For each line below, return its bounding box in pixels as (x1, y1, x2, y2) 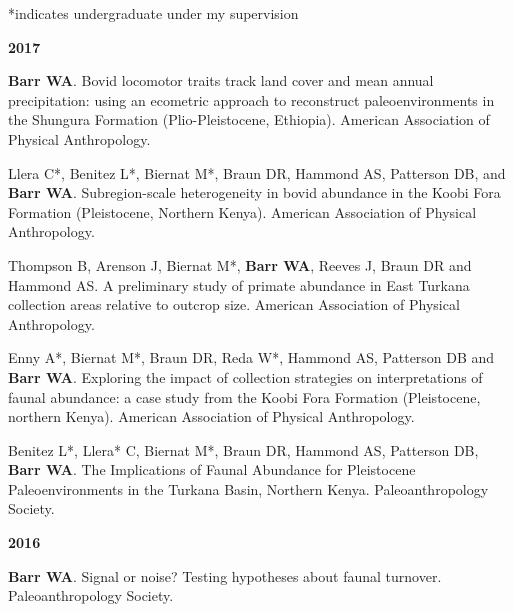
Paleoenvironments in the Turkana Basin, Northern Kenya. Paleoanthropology (8, 478, 489, 499)
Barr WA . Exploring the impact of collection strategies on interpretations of (8, 366, 483, 387)
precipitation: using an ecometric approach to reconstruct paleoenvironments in (8, 89, 495, 110)
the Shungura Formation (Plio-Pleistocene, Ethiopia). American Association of (8, 109, 490, 130)
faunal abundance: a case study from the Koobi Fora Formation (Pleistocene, (8, 386, 481, 407)
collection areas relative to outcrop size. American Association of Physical (8, 294, 460, 315)
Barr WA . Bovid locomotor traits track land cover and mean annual (8, 70, 434, 91)
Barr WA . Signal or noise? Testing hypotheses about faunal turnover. (8, 565, 442, 586)
